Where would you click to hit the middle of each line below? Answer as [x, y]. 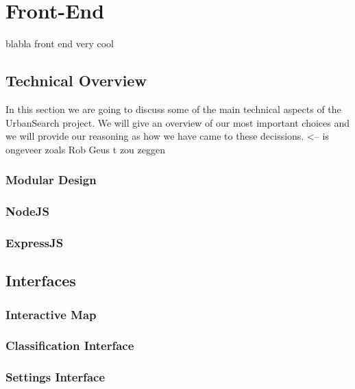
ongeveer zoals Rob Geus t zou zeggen [85, 149]
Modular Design [51, 180]
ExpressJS [35, 242]
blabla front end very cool [60, 43]
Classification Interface [70, 346]
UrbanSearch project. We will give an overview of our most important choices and [178, 122]
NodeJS [27, 211]
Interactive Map [51, 314]
